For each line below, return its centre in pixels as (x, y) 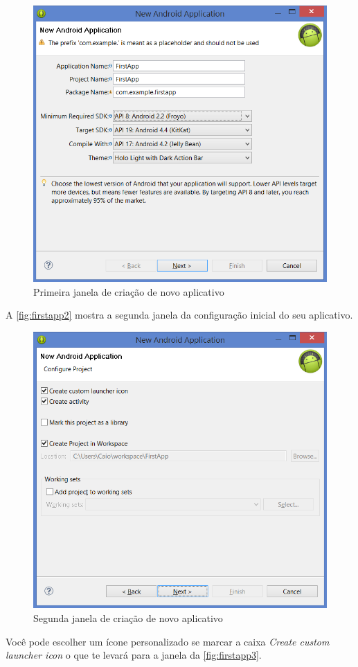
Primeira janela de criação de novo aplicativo (129, 291)
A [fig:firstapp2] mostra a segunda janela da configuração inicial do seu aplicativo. (179, 315)
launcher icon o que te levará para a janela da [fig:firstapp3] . (134, 655)
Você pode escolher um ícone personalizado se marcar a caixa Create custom (168, 641)
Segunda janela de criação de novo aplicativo (128, 618)
